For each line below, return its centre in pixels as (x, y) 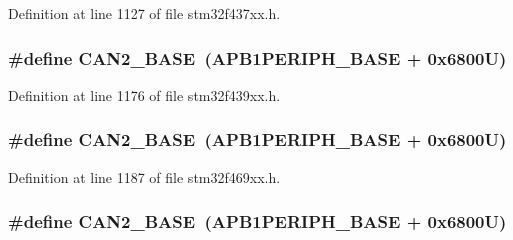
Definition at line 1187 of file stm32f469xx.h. (144, 176)
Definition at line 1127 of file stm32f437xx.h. (144, 13)
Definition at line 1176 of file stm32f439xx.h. (144, 94)
